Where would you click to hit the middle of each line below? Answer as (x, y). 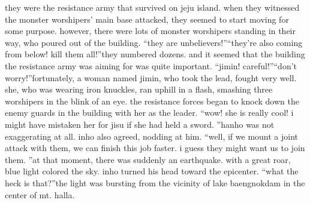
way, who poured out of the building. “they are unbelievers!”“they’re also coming (154, 42)
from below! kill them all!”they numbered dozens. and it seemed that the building (155, 54)
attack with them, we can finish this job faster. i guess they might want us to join (155, 148)
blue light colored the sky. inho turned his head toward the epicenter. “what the (152, 171)
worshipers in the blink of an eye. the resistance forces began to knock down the (152, 101)
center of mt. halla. (40, 194)
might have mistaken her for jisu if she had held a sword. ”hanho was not (140, 124)
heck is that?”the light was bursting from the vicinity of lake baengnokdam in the (155, 182)
